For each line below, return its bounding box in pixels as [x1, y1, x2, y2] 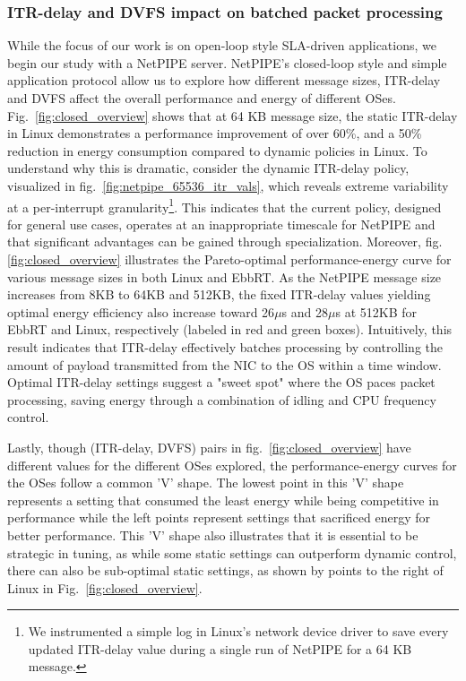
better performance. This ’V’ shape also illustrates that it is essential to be [7, 525, 419, 544]
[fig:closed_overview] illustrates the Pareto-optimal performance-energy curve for [7, 250, 452, 268]
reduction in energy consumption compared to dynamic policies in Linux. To [7, 141, 427, 159]
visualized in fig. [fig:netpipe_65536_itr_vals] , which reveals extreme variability [7, 176, 449, 194]
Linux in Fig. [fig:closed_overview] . [7, 578, 203, 597]
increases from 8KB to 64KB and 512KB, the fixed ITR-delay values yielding [7, 285, 431, 304]
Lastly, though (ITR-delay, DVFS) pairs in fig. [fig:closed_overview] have [7, 437, 411, 456]
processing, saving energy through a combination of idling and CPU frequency [7, 390, 436, 409]
